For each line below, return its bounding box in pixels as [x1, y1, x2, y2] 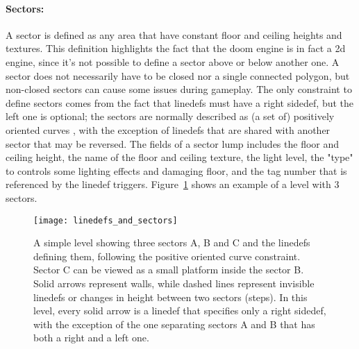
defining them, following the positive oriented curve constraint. [33, 248, 301, 263]
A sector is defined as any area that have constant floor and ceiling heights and [6, 27, 342, 42]
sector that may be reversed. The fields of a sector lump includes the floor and [6, 136, 340, 151]
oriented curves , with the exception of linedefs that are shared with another [6, 122, 331, 137]
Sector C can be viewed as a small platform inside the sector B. [33, 262, 304, 277]
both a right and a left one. [33, 330, 149, 345]
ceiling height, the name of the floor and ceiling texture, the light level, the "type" [6, 150, 353, 164]
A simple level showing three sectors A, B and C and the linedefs [33, 235, 310, 250]
